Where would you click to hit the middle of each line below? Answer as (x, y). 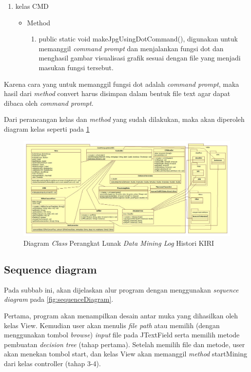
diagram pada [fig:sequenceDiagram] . (59, 299)
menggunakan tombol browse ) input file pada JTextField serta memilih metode (122, 335)
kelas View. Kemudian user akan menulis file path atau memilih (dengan (112, 325)
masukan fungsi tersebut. (76, 67)
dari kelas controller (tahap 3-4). (52, 363)
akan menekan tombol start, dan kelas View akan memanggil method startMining (125, 354)
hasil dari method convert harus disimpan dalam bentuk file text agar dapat (117, 93)
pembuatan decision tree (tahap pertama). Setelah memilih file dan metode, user (125, 344)
